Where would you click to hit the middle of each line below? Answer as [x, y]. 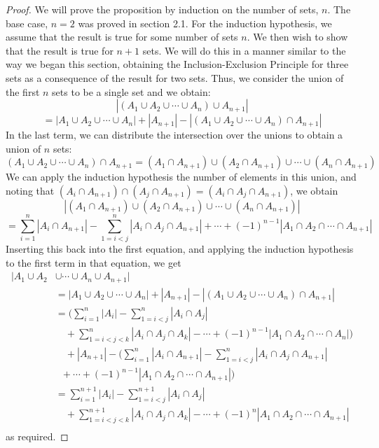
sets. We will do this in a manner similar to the [244, 50]
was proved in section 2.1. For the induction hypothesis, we [205, 23]
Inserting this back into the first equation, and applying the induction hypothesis [180, 249]
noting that [30, 190]
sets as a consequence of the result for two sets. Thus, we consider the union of [175, 77]
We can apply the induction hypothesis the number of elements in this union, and [181, 177]
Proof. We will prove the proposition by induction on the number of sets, [162, 9]
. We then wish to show [297, 37]
